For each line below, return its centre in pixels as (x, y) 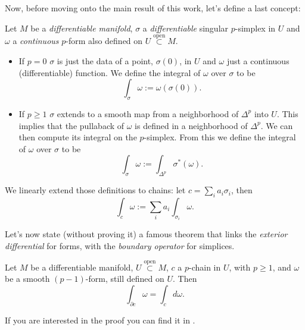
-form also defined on (104, 41)
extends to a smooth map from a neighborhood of (148, 113)
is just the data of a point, (105, 61)
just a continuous (258, 61)
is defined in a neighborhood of (191, 125)
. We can (277, 125)
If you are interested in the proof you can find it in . (100, 320)
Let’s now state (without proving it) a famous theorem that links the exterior (146, 234)
